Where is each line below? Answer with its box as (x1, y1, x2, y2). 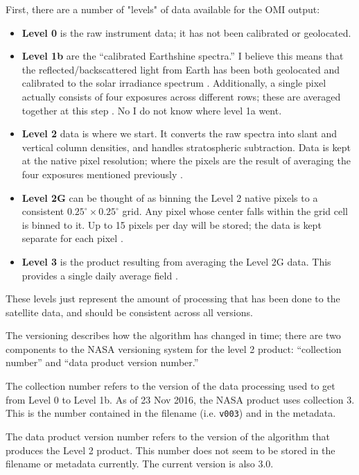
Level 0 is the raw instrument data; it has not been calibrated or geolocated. (21, 25, 351, 40)
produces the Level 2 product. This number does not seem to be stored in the (6, 442, 335, 457)
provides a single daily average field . (21, 268, 178, 282)
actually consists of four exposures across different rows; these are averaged (21, 89, 341, 103)
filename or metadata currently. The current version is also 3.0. (6, 456, 274, 471)
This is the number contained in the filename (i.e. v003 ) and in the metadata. (6, 406, 336, 420)
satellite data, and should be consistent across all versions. (6, 304, 253, 319)
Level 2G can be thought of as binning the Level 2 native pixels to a (21, 190, 318, 205)
